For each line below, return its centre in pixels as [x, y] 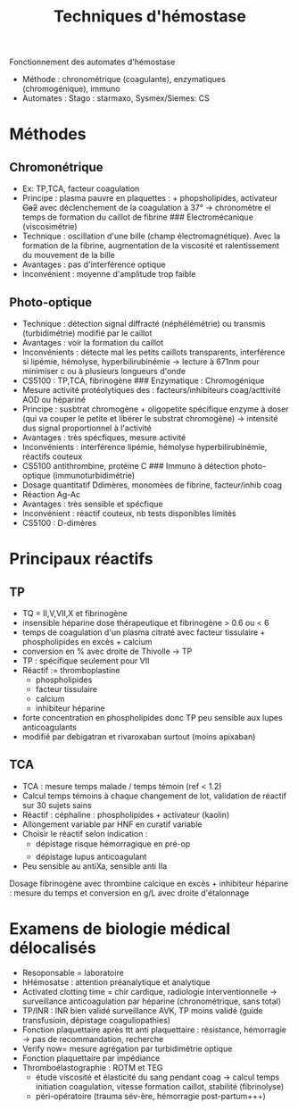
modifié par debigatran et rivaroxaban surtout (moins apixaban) [139, 737]
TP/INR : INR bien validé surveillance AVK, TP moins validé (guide [142, 1010]
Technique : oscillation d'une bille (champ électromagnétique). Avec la [151, 236]
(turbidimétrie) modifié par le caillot [87, 333]
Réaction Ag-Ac [51, 494]
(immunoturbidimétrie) [94, 476]
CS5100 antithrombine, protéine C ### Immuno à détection [130, 466]
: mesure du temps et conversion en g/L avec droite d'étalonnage [129, 893]
